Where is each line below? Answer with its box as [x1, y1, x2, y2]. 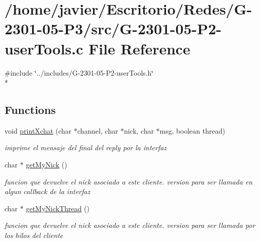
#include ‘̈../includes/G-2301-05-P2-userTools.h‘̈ [5, 67, 154, 78]
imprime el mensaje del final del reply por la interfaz [5, 142, 167, 153]
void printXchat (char [5, 125, 72, 136]
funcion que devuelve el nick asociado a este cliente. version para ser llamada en [5, 176, 252, 187]
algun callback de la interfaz [5, 186, 91, 197]
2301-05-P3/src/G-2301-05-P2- [5, 18, 222, 39]
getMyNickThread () [26, 203, 90, 213]
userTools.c [5, 38, 83, 58]
